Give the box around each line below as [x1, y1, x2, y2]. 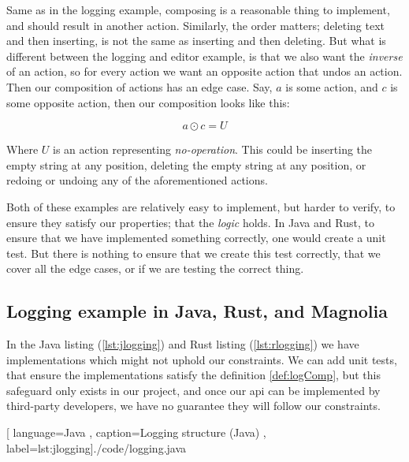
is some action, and [285, 78, 378, 95]
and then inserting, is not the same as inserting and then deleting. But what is [6, 32, 386, 49]
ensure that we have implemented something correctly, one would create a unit [6, 229, 386, 246]
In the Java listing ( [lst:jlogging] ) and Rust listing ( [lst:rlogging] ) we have [6, 336, 359, 352]
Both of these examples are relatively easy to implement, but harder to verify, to [6, 198, 396, 214]
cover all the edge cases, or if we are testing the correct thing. [6, 260, 304, 277]
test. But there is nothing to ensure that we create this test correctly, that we [6, 244, 381, 261]
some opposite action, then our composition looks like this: [6, 94, 290, 110]
